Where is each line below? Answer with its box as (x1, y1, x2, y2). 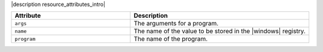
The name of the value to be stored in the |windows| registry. (133, 27, 306, 35)
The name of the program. (133, 35, 208, 43)
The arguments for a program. (133, 19, 219, 28)
